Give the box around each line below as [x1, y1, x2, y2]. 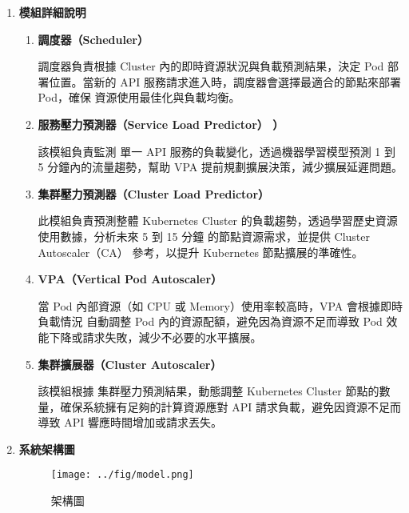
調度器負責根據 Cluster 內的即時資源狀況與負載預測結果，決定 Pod [38, 58, 384, 74]
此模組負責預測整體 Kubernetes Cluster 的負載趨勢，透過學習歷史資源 [38, 212, 398, 229]
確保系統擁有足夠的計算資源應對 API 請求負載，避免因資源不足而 [60, 398, 402, 415]
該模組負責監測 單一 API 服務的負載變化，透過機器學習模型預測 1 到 [38, 142, 395, 159]
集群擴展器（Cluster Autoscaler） [38, 355, 222, 372]
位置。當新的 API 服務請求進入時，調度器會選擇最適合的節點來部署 [49, 73, 402, 90]
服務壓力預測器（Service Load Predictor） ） [38, 115, 284, 132]
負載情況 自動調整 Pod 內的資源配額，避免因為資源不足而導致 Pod [38, 313, 383, 330]
